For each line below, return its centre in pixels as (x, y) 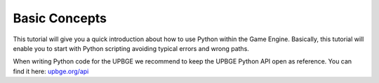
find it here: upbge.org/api (51, 71)
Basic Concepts (60, 18)
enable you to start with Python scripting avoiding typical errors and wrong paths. (131, 48)
